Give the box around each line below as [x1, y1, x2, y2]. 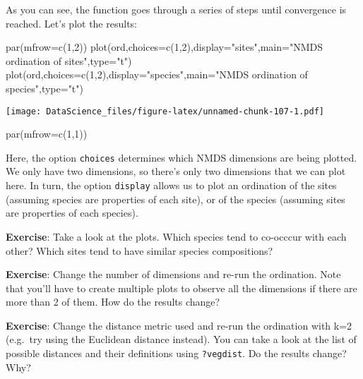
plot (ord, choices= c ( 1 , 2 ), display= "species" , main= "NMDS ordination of [6, 67, 308, 82]
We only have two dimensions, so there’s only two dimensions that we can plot [6, 164, 346, 179]
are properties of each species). [6, 205, 138, 220]
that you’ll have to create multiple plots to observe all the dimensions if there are [6, 280, 357, 295]
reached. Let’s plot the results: [6, 16, 137, 30]
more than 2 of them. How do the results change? [6, 294, 220, 309]
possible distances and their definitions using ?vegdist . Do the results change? [6, 346, 347, 361]
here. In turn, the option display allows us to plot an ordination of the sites [6, 178, 337, 193]
